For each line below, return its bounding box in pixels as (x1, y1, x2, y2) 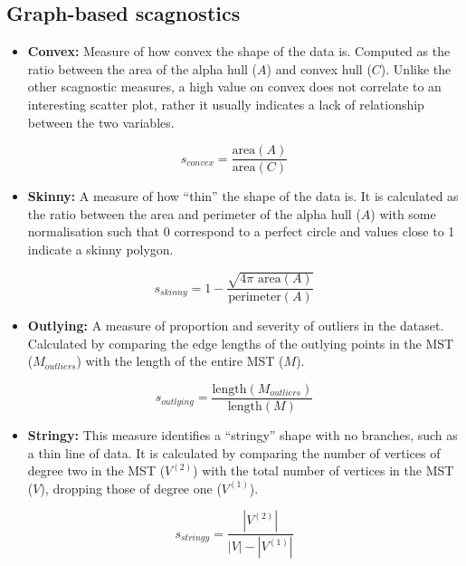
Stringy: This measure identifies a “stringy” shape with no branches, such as (27, 426, 458, 445)
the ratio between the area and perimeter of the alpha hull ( (27, 204, 361, 223)
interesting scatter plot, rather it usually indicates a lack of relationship (27, 94, 424, 113)
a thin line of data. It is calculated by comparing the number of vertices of (27, 443, 441, 462)
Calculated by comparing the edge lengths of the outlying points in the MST (27, 333, 454, 352)
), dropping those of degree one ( (40, 478, 222, 497)
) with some (370, 204, 436, 223)
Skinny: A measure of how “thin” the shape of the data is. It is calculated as (27, 187, 459, 206)
